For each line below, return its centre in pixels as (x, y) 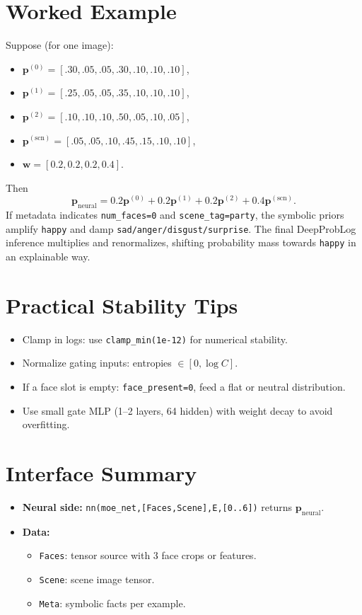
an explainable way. (48, 257)
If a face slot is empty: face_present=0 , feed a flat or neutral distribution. (184, 387)
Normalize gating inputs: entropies (97, 363)
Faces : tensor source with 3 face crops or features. (148, 555)
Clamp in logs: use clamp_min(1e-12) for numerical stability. (155, 339)
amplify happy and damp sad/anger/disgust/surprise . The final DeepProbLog (181, 228)
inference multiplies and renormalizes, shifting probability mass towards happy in (181, 242)
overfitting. (46, 424)
